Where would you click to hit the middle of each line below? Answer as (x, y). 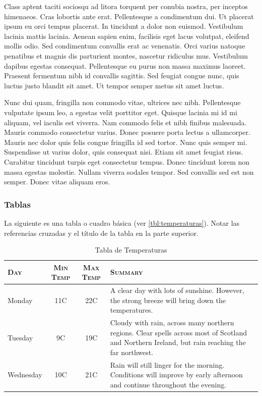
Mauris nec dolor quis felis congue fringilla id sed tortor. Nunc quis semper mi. (126, 142)
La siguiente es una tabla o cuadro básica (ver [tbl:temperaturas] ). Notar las (122, 222)
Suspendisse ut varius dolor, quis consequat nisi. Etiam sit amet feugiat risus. (124, 152)
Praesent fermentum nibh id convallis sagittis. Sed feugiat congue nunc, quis (122, 76)
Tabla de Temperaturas (131, 250)
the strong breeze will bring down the (168, 300)
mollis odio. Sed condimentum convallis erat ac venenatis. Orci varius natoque (125, 46)
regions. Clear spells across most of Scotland (178, 332)
